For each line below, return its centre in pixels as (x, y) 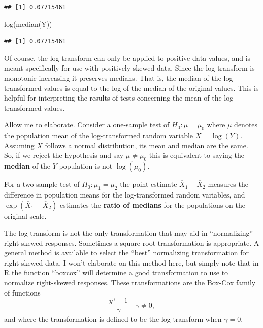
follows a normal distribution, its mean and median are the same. (146, 145)
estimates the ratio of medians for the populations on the (152, 204)
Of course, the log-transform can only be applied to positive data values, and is (127, 58)
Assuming (19, 145)
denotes (246, 125)
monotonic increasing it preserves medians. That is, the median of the (113, 77)
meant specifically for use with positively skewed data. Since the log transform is (129, 68)
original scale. (25, 216)
